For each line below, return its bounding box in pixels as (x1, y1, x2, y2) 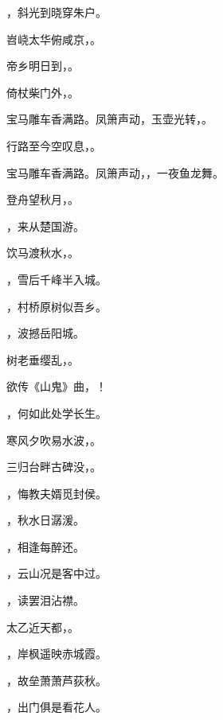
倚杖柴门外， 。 (6, 84, 79, 100)
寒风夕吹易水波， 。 (6, 431, 101, 448)
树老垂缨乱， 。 (6, 351, 79, 368)
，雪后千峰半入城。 (6, 270, 107, 287)
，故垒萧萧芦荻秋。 (6, 671, 107, 688)
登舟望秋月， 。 (6, 191, 79, 208)
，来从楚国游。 (6, 217, 84, 234)
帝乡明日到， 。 (6, 57, 79, 74)
